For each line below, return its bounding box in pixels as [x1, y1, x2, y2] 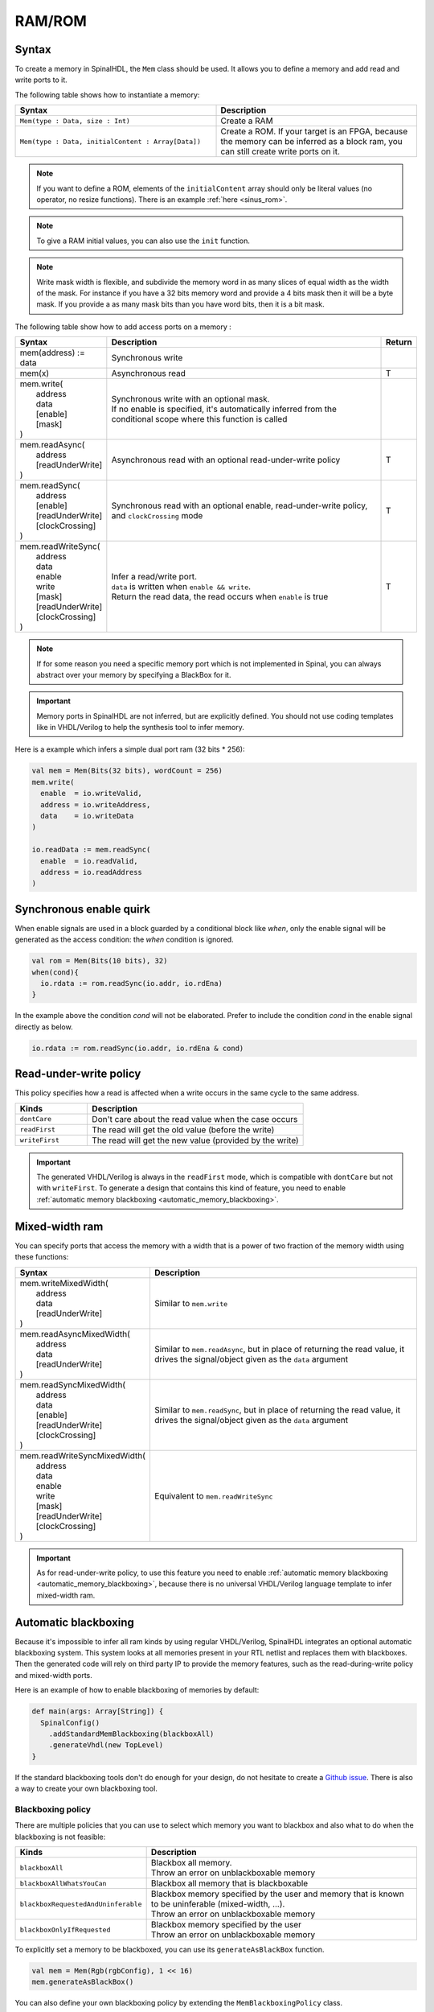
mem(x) [19, 368, 50, 379]
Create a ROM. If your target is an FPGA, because [220, 126, 408, 137]
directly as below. [14, 1022, 73, 1032]
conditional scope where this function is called [111, 414, 288, 425]
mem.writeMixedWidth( [19, 1277, 108, 1288]
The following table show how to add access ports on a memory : [14, 322, 232, 332]
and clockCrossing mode [111, 510, 203, 522]
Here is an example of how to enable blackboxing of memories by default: [14, 1685, 260, 1695]
